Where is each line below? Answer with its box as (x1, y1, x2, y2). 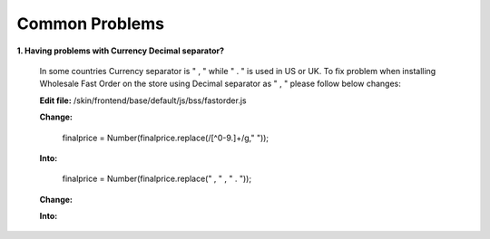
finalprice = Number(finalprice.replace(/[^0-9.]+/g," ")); (62, 132, 269, 143)
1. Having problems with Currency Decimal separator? (16, 45, 225, 56)
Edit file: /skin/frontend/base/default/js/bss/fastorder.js (39, 95, 247, 106)
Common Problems (16, 14, 165, 33)
